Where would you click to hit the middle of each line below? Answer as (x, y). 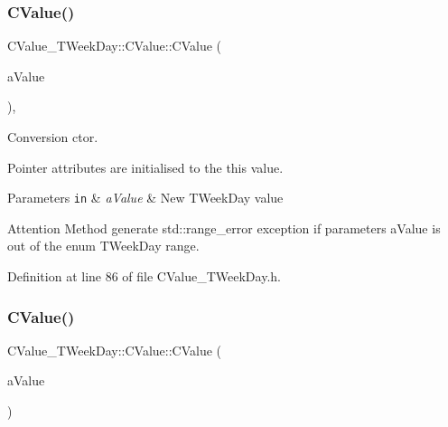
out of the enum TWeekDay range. (103, 246)
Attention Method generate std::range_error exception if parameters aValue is (224, 228)
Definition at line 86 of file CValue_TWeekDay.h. (144, 276)
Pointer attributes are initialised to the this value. (145, 167)
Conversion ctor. (53, 137)
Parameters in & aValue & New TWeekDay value (145, 198)
